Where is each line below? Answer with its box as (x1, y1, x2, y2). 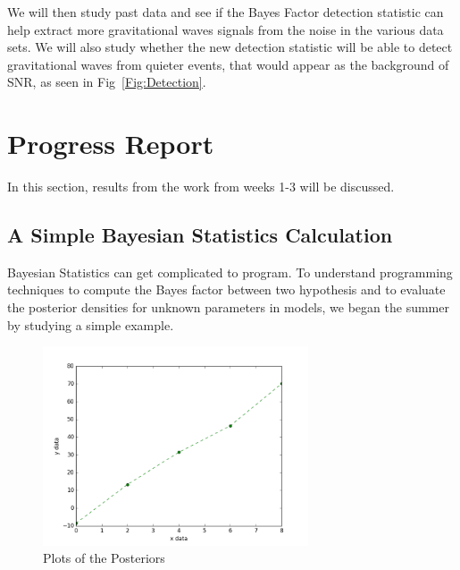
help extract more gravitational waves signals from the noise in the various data (7, 20, 444, 38)
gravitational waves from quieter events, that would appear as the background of (7, 55, 449, 73)
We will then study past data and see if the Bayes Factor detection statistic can (7, 3, 444, 21)
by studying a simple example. (7, 315, 174, 334)
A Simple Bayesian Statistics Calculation (7, 221, 393, 249)
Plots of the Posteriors (43, 549, 165, 567)
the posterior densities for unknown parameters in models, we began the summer (7, 298, 449, 317)
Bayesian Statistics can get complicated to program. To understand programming (7, 262, 453, 281)
